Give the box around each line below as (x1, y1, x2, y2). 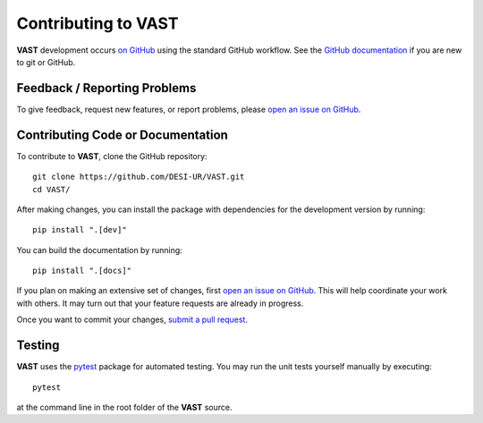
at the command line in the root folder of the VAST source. (16, 402, 233, 412)
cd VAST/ (32, 184, 71, 194)
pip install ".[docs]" (32, 266, 132, 276)
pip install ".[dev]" (32, 224, 127, 235)
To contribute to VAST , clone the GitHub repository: (16, 150, 208, 161)
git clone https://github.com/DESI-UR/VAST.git (32, 172, 245, 182)
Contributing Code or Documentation (16, 127, 228, 142)
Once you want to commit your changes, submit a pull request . (16, 314, 248, 326)
